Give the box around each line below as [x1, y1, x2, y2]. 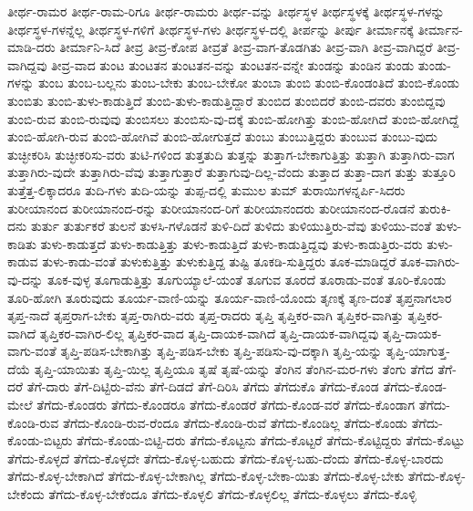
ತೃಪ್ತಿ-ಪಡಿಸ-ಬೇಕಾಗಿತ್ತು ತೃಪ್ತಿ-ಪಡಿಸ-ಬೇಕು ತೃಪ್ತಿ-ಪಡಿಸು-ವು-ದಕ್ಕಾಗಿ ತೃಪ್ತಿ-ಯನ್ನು [60, 341, 383, 360]
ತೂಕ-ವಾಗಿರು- [400, 252, 460, 271]
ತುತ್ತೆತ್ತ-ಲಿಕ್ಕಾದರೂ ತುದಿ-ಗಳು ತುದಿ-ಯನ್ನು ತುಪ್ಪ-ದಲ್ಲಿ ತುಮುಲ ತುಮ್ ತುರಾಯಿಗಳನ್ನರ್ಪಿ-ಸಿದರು [7, 180, 406, 199]
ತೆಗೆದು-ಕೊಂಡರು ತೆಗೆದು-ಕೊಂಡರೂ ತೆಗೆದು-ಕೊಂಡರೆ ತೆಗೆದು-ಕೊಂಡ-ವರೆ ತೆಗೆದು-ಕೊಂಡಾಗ [36, 395, 416, 414]
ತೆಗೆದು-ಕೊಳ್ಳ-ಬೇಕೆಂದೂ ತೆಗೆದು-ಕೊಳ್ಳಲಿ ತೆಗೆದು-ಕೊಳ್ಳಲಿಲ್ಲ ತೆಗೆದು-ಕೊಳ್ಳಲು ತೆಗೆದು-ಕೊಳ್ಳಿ [48, 485, 416, 504]
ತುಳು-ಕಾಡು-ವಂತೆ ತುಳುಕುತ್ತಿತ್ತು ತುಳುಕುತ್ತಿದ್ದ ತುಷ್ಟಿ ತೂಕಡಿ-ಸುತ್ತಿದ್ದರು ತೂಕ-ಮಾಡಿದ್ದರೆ [42, 252, 396, 271]
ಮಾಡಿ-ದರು [7, 37, 56, 57]
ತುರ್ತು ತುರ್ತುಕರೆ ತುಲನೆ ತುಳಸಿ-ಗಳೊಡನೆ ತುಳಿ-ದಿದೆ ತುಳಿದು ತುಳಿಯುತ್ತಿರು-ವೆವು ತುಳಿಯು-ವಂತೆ [30, 216, 432, 235]
